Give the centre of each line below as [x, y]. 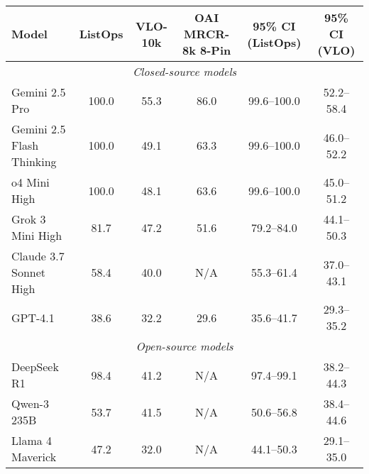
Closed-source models [184, 71]
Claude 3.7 [38, 256]
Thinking [34, 161]
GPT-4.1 [33, 317]
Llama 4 [32, 440]
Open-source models [184, 346]
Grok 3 [29, 219]
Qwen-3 [30, 403]
